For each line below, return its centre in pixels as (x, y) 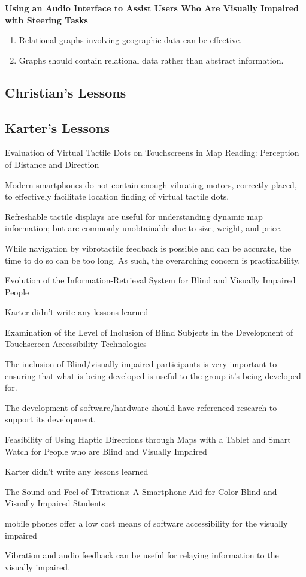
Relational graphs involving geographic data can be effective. (130, 40)
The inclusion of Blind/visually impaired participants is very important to (141, 364)
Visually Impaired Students (55, 503)
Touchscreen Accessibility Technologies (76, 344)
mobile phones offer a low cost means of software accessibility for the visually (146, 523)
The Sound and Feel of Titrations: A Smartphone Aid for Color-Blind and (141, 491)
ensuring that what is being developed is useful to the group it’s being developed (153, 375)
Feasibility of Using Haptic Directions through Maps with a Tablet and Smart (148, 439)
